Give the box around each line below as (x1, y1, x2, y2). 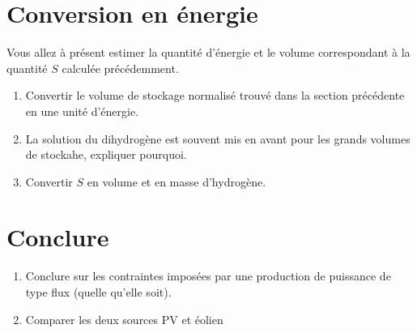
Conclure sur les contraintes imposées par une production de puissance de (25, 267, 391, 284)
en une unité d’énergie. (25, 102, 139, 119)
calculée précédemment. (62, 59, 179, 76)
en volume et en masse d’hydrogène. (87, 173, 266, 190)
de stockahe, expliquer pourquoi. (25, 146, 187, 163)
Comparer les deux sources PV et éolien (25, 310, 223, 327)
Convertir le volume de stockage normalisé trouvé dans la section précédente (25, 87, 405, 104)
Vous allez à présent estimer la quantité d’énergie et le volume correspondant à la (6, 44, 411, 61)
